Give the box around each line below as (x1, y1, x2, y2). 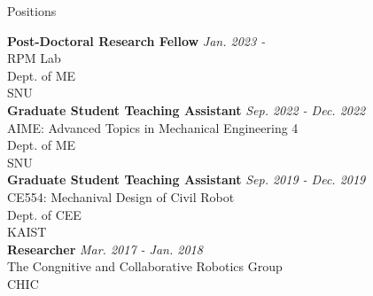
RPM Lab (7, 49, 61, 67)
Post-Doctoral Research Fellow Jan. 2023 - (7, 31, 266, 50)
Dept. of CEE (7, 205, 82, 223)
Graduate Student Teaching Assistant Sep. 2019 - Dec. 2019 (7, 170, 366, 189)
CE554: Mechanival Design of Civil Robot (7, 187, 235, 206)
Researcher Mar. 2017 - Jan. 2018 (7, 239, 203, 258)
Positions (7, 2, 57, 19)
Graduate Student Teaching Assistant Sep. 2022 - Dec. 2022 (7, 100, 366, 119)
